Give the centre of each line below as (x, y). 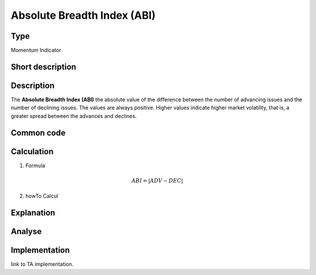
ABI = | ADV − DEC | (157, 181)
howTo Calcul (42, 196)
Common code (38, 133)
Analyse (26, 232)
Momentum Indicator (36, 50)
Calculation (32, 152)
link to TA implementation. (42, 264)
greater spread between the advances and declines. (74, 116)
